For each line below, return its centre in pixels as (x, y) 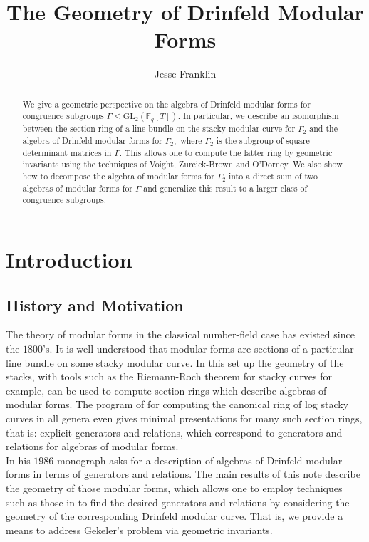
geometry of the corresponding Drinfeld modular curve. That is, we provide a (175, 516)
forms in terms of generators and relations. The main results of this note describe (183, 474)
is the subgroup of (250, 141)
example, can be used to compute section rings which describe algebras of (166, 390)
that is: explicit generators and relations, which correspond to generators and (174, 432)
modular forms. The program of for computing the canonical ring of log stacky (177, 404)
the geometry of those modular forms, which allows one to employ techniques (174, 488)
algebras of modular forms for (77, 188)
